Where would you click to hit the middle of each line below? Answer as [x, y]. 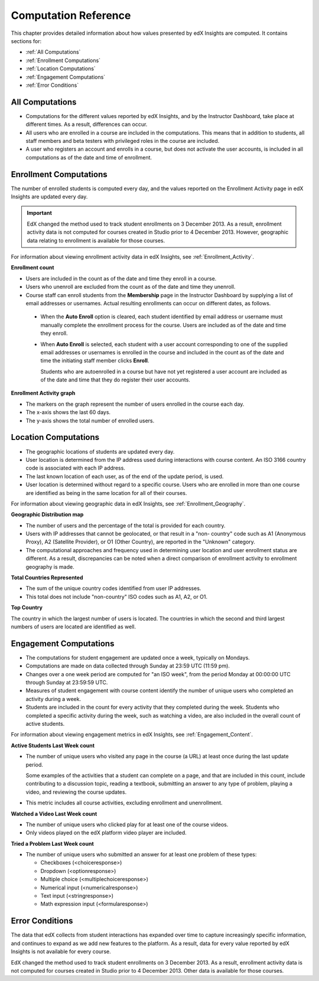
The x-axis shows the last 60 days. [68, 412]
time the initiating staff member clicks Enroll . [95, 361]
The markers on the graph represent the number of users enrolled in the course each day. [135, 404]
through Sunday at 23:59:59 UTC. [67, 683]
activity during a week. [53, 699]
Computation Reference [71, 15]
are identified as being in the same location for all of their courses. [106, 493]
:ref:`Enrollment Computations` [63, 60]
